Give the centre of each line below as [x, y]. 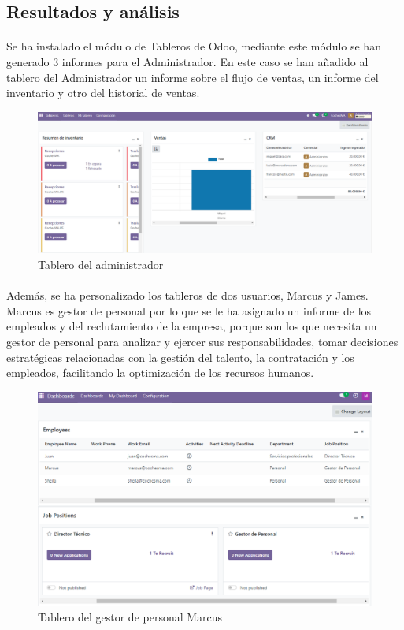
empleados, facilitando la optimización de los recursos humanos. [160, 373]
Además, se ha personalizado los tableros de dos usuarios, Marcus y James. [187, 295]
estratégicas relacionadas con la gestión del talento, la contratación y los [180, 357]
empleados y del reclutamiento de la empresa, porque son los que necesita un [192, 326]
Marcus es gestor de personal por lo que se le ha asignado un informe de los [189, 310]
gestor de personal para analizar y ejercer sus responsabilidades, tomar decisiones [202, 342]
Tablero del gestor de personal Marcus [130, 616]
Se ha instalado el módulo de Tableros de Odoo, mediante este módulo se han [194, 46]
